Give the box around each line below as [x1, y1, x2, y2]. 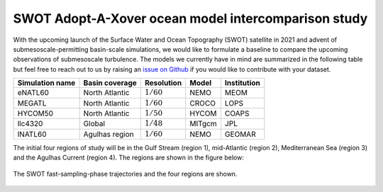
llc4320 [17, 119, 43, 129]
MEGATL [17, 98, 47, 108]
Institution [224, 78, 260, 88]
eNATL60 [17, 88, 50, 98]
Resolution [144, 78, 182, 88]
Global [83, 119, 106, 129]
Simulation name [17, 78, 76, 88]
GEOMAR [224, 129, 256, 139]
